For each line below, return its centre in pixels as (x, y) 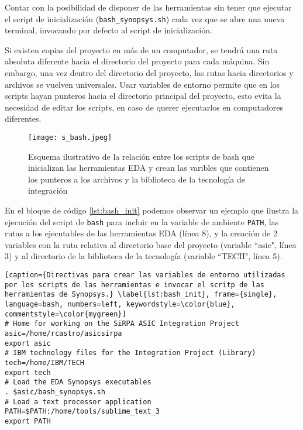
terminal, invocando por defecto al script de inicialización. (109, 30)
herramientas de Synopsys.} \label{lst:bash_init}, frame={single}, (141, 295)
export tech (28, 372)
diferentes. (23, 118)
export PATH (28, 421)
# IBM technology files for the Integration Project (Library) (130, 353)
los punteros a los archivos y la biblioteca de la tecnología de (137, 179)
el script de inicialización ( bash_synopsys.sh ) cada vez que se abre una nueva (145, 18)
